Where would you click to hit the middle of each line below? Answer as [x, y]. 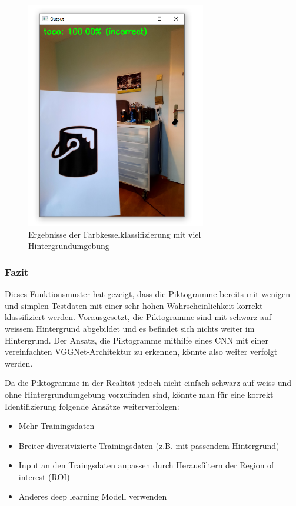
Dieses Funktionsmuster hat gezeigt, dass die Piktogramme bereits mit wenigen [147, 294]
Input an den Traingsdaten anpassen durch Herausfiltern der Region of [146, 465]
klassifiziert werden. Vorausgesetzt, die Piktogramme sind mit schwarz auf [138, 317]
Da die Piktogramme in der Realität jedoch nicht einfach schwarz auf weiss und [148, 383]
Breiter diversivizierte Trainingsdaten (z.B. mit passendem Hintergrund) [149, 445]
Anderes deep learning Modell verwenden [93, 496]
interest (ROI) [44, 476]
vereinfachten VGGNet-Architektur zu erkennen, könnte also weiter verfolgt [141, 352]
